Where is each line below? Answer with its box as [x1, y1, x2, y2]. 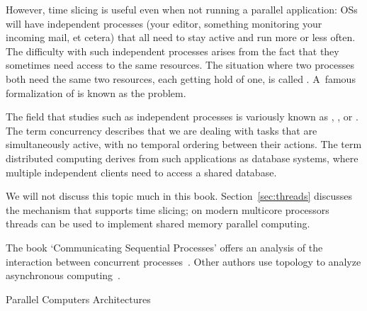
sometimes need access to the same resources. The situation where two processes [6, 57, 355, 72]
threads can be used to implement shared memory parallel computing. [6, 216, 310, 231]
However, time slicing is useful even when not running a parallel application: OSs [6, 2, 358, 16]
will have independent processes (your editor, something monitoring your [6, 16, 322, 30]
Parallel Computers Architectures [6, 291, 151, 306]
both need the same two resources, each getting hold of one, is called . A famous [6, 71, 356, 86]
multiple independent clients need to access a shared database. [6, 164, 277, 179]
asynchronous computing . [6, 268, 121, 283]
